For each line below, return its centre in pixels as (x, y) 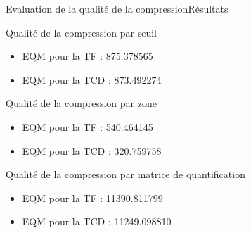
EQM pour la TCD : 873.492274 (92, 79)
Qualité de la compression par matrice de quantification (125, 174)
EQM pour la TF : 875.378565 (88, 56)
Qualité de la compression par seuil (81, 32)
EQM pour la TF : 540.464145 (88, 126)
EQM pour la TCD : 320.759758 (92, 150)
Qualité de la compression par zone (81, 103)
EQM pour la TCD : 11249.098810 (97, 221)
